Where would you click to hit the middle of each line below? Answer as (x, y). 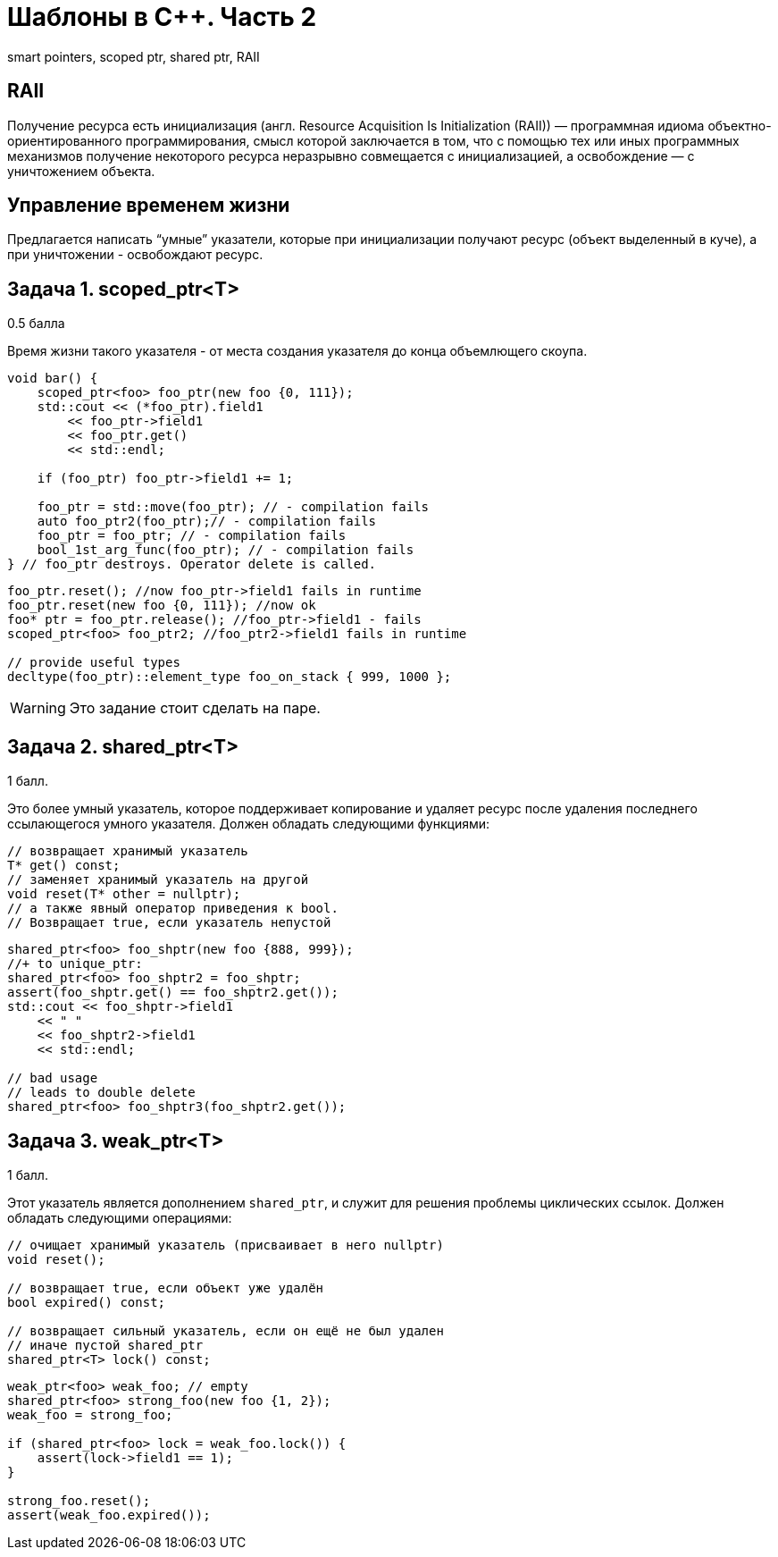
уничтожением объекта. (81, 171)
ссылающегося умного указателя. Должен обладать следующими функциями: (249, 824)
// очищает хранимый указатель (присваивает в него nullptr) (226, 1245)
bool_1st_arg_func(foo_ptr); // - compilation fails (226, 550)
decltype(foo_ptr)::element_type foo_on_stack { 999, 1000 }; (230, 677)
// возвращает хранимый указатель (128, 851)
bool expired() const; (87, 1302)
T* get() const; (64, 866)
